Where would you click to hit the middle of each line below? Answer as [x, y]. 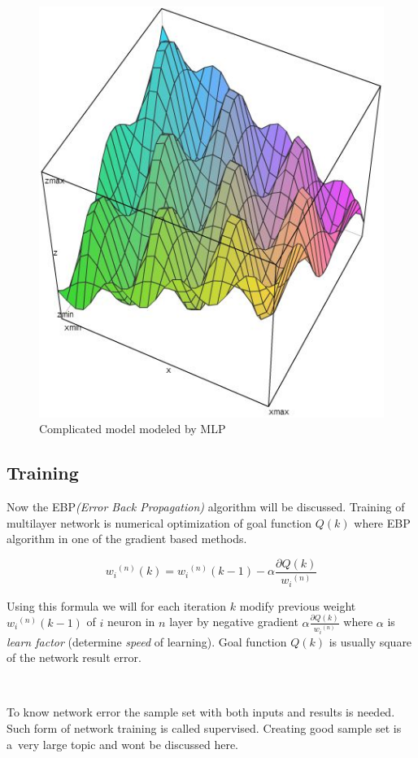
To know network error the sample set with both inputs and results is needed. [201, 712]
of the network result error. [74, 657]
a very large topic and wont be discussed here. [122, 744]
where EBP [382, 522]
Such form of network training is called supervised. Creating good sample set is [204, 728]
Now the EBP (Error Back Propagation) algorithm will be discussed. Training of [206, 507]
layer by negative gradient [234, 622]
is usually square [370, 641]
